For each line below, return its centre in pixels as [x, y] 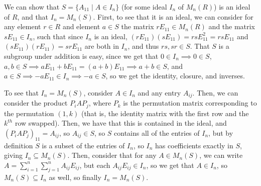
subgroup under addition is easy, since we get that [81, 56]
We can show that [32, 7]
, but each [95, 165]
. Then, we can [215, 92]
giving [13, 155]
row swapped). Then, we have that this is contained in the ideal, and [121, 123]
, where [100, 103]
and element [81, 26]
